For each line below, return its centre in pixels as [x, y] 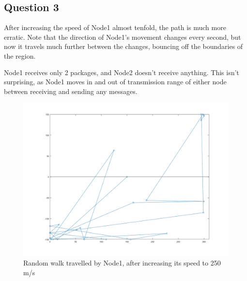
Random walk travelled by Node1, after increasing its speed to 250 [122, 263]
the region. [20, 55]
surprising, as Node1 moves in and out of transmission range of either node [115, 82]
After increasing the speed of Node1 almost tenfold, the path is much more [115, 27]
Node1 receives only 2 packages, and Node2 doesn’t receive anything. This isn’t [122, 72]
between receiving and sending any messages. [71, 91]
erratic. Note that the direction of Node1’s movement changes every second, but [123, 37]
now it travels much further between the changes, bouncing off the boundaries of [123, 46]
